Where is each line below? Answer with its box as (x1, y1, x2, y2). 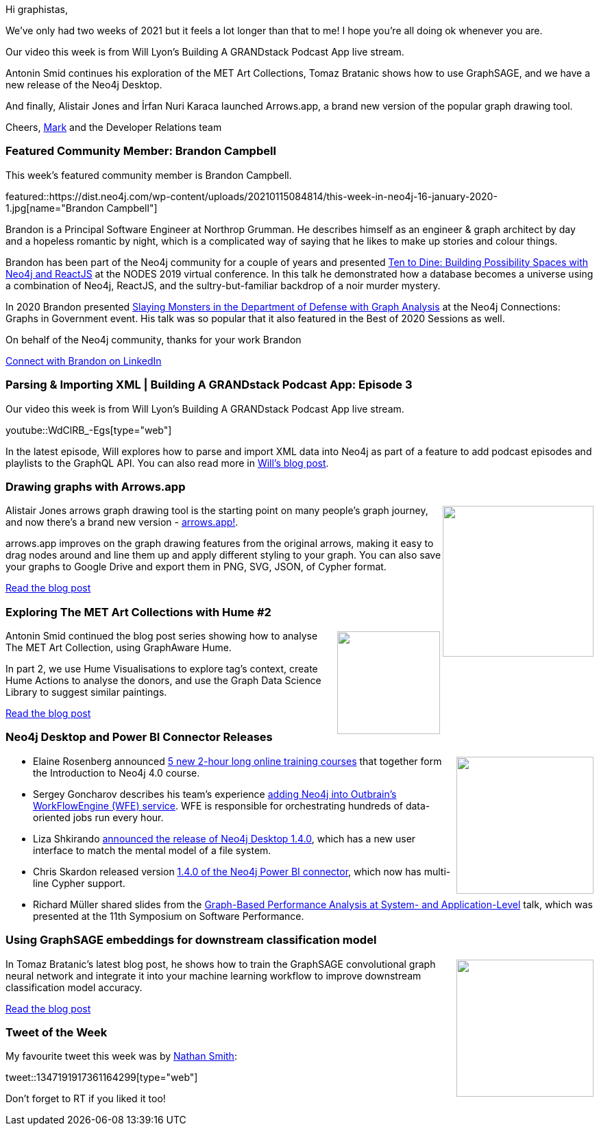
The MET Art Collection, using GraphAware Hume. (5, 642, 232, 653)
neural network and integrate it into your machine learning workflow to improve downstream (5, 969, 421, 982)
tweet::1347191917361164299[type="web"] (5, 1071, 198, 1084)
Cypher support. (51, 877, 125, 889)
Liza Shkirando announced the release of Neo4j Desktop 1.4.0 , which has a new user (33, 832, 416, 844)
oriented (33, 811, 71, 823)
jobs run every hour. (73, 811, 164, 823)
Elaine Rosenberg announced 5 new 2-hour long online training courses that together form (33, 755, 442, 767)
